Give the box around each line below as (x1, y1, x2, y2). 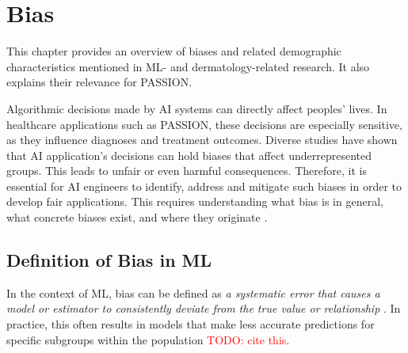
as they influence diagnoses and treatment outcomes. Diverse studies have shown (6, 131, 398, 148)
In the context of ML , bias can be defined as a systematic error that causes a (6, 284, 380, 301)
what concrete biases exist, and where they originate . (6, 209, 268, 226)
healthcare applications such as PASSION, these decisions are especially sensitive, (6, 116, 402, 132)
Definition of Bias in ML (6, 248, 212, 272)
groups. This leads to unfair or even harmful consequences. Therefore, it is (6, 162, 367, 179)
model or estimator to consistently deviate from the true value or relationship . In (6, 300, 401, 317)
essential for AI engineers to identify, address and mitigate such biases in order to (6, 177, 402, 194)
